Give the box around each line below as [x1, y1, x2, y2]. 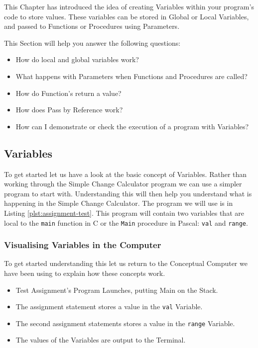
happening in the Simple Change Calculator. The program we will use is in [4, 198, 233, 208]
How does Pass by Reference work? [15, 104, 123, 115]
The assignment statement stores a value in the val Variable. [15, 301, 203, 312]
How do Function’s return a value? [15, 87, 122, 98]
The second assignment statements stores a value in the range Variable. [15, 318, 235, 328]
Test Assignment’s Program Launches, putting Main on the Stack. [15, 284, 218, 295]
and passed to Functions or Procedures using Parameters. [4, 21, 180, 31]
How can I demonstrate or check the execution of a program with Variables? [15, 121, 249, 131]
